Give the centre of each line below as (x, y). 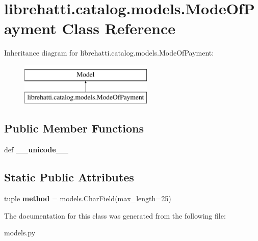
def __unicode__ (36, 150)
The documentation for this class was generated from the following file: (115, 215)
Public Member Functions (74, 128)
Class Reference (119, 28)
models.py (20, 233)
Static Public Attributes (69, 177)
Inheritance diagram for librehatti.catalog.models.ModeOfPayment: (109, 53)
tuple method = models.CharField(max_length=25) (88, 198)
